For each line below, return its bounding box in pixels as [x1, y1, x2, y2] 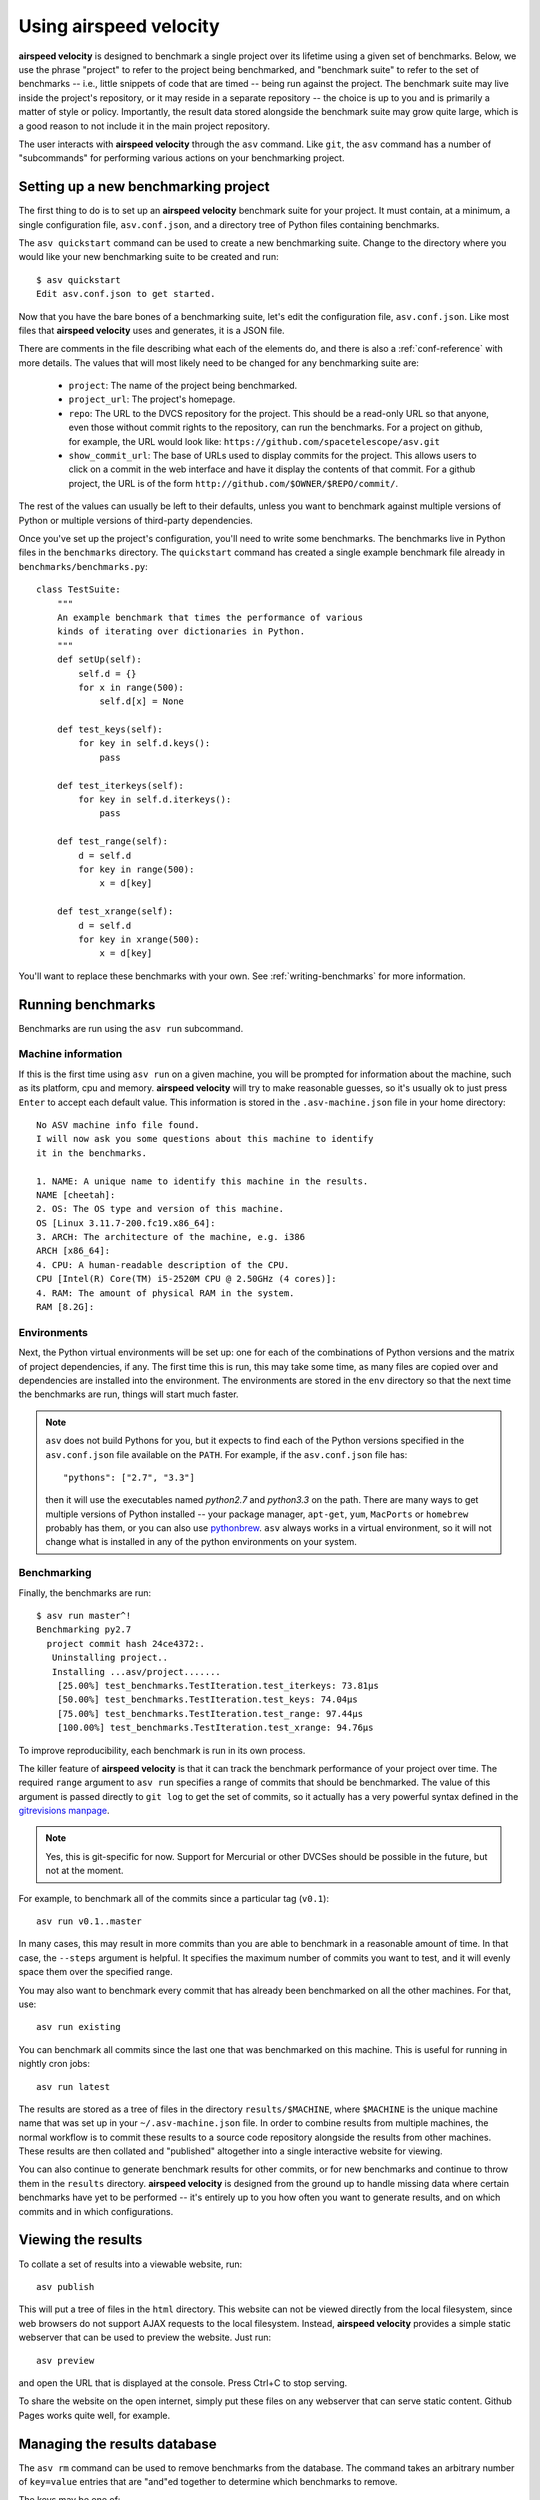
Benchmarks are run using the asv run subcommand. [18, 1022, 244, 1034]
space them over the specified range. [18, 1966, 174, 1978]
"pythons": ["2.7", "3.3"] [63, 1471, 195, 1483]
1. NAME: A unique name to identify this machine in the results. [36, 1175, 369, 1187]
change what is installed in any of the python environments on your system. [45, 1536, 357, 1548]
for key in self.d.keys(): [78, 738, 211, 749]
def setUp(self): [56, 654, 142, 665]
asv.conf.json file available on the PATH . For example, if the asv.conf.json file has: [45, 1448, 408, 1460]
